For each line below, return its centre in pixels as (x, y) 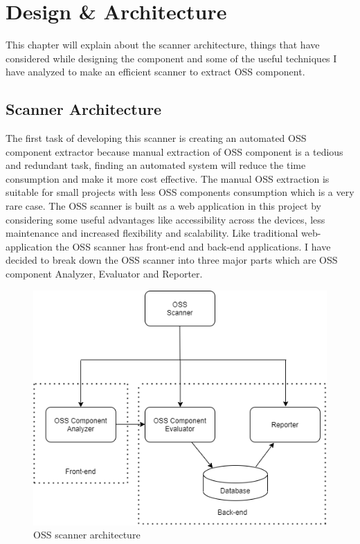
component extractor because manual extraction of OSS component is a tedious (174, 151)
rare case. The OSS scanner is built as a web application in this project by (163, 206)
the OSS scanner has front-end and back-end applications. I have (193, 246)
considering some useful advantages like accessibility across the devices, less (165, 219)
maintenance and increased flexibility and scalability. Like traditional (152, 233)
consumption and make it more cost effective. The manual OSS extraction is (168, 178)
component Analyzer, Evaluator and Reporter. (104, 274)
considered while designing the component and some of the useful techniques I (171, 58)
